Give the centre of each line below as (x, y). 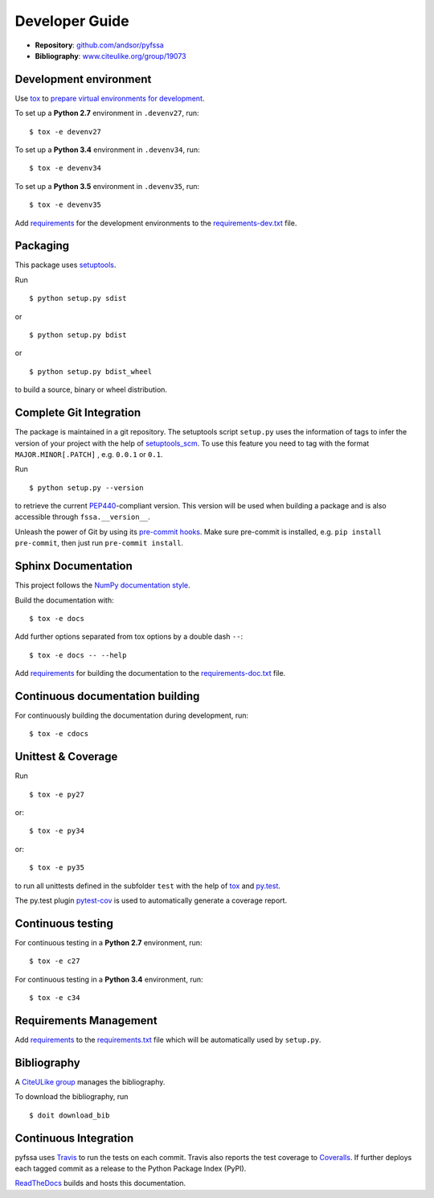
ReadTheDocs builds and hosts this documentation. (100, 1184)
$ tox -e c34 (55, 998)
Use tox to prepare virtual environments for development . (110, 98)
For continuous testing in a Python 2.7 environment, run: (108, 942)
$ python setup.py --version (86, 488)
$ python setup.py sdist (78, 298)
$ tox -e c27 (55, 961)
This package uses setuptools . (66, 265)
